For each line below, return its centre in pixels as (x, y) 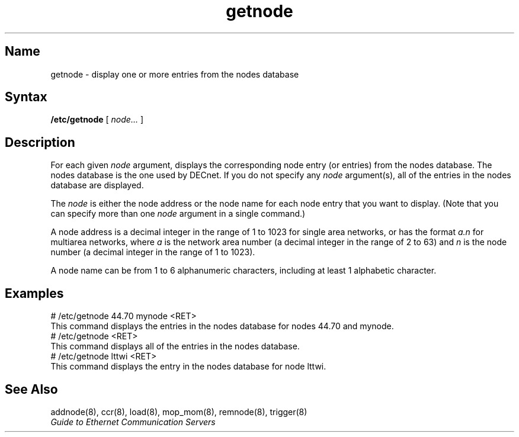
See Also (31, 389)
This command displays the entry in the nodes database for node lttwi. (188, 367)
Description (40, 142)
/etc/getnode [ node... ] (97, 120)
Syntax (26, 97)
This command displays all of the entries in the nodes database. (175, 346)
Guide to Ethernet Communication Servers (133, 422)
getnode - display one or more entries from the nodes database (175, 74)
